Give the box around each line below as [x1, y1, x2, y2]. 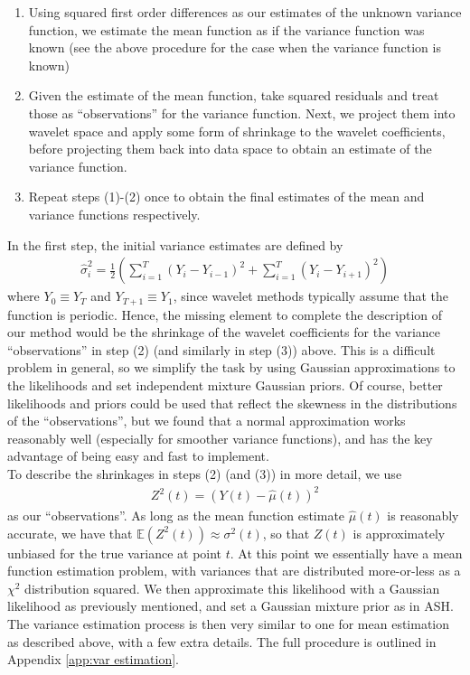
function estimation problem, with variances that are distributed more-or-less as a [7, 561, 461, 580]
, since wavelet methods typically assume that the [173, 286, 449, 305]
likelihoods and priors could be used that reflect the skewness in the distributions [7, 393, 457, 412]
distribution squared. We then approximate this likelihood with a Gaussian [24, 578, 440, 597]
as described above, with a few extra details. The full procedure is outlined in [7, 632, 437, 651]
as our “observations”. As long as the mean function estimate [7, 506, 345, 525]
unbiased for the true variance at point [7, 543, 222, 562]
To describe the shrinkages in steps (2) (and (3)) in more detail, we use [7, 464, 402, 483]
